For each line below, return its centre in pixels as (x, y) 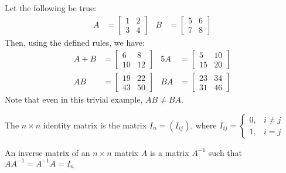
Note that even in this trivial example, (74, 99)
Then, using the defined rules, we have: (75, 42)
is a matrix (170, 152)
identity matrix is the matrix (95, 125)
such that (225, 152)
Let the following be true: (51, 8)
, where (204, 125)
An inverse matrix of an (47, 152)
